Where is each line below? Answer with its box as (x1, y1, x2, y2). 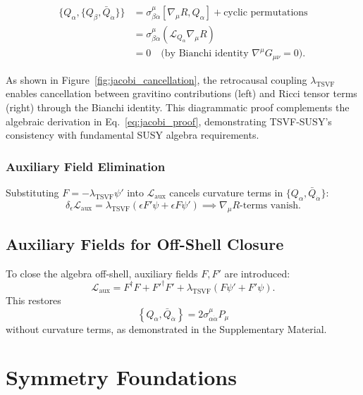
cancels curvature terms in (169, 185, 283, 200)
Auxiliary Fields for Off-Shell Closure (6, 233, 284, 255)
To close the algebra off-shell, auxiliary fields (6, 265, 198, 280)
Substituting (6, 185, 59, 200)
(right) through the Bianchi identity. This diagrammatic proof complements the (6, 100, 350, 115)
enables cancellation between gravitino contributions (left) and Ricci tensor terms (6, 86, 357, 101)
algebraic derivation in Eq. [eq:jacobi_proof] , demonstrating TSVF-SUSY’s (6, 113, 332, 128)
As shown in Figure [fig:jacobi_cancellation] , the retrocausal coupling (6, 72, 307, 87)
